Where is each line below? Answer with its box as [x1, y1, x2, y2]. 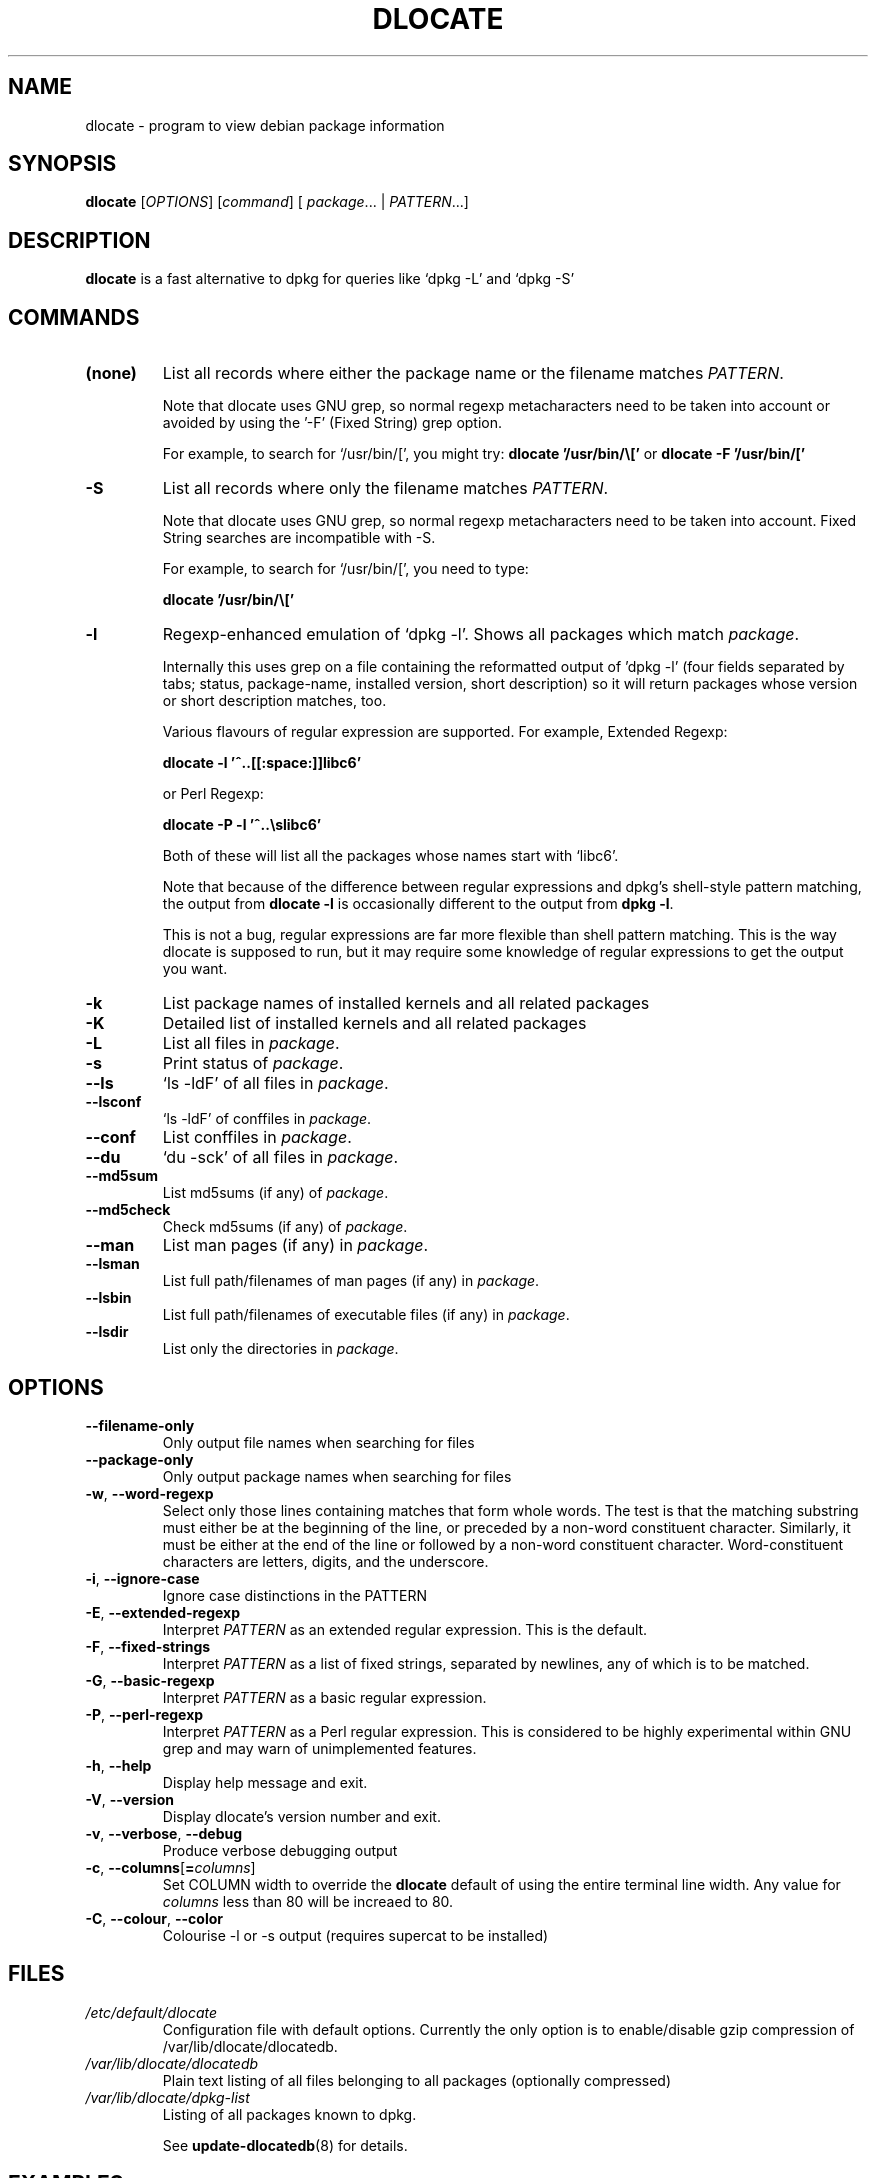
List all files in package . [162, 1033, 340, 1054]
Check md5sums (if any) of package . [162, 1218, 408, 1236]
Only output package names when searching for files [162, 1467, 512, 1485]
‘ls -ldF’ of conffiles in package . [162, 1110, 372, 1128]
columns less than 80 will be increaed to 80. [162, 1892, 454, 1910]
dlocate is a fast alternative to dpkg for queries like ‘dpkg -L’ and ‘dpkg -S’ [85, 270, 575, 288]
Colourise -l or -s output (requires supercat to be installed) [162, 1926, 549, 1944]
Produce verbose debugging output [162, 1841, 398, 1859]
